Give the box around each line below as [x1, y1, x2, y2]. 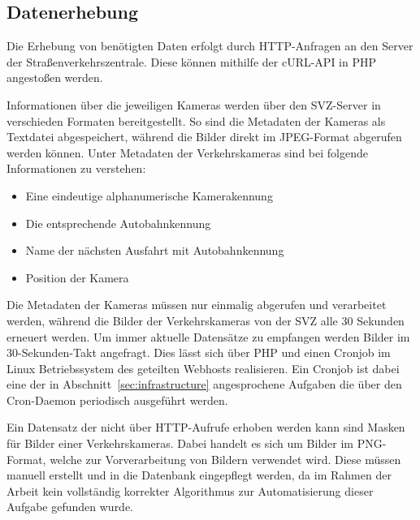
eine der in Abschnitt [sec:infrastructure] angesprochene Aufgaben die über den [6, 376, 402, 393]
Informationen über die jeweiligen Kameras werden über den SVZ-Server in [6, 96, 381, 113]
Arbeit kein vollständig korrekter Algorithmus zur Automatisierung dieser [6, 482, 374, 499]
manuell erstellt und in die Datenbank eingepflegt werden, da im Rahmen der [6, 466, 392, 483]
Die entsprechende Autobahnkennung [25, 214, 211, 231]
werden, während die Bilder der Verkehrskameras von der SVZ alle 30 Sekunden [6, 312, 405, 329]
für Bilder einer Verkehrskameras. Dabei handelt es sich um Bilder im [6, 435, 353, 452]
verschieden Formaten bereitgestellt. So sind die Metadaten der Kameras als [6, 112, 386, 129]
